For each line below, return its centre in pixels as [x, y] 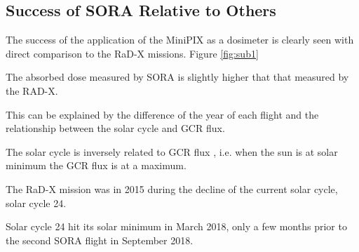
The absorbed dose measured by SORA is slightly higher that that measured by [177, 77]
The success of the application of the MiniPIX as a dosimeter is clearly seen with [180, 40]
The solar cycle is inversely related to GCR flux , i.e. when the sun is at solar [172, 151]
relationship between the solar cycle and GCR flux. [115, 128]
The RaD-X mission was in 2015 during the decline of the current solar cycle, [172, 188]
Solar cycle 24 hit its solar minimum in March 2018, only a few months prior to [176, 226]
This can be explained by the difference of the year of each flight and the [162, 114]
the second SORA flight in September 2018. [100, 240]
